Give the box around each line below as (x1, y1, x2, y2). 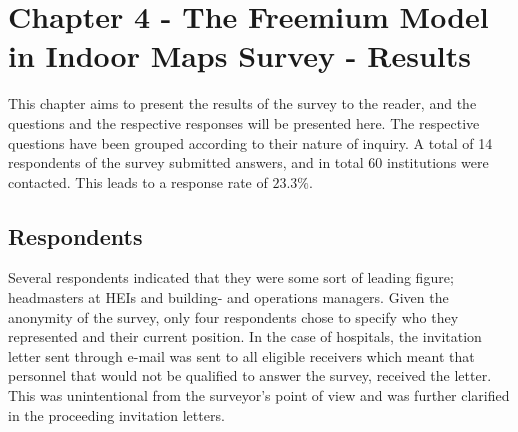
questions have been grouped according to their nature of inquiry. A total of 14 (8, 132, 493, 153)
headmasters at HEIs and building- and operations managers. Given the (8, 287, 449, 308)
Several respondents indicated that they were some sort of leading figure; (8, 267, 454, 288)
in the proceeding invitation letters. (8, 404, 225, 425)
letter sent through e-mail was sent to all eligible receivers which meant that (8, 345, 475, 366)
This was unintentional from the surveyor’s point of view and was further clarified (8, 385, 510, 406)
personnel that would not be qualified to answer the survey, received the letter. (8, 365, 492, 386)
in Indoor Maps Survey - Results (8, 35, 471, 76)
